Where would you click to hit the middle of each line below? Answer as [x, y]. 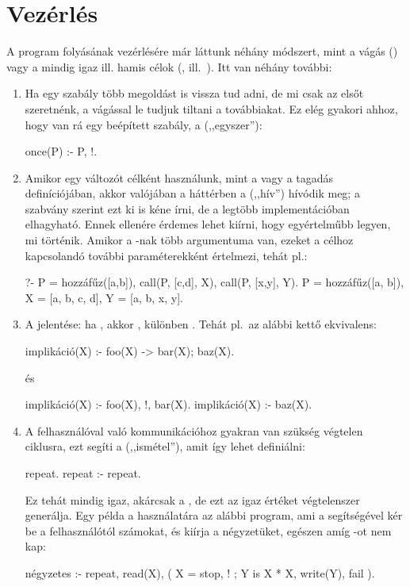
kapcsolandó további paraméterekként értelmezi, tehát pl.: [166, 255]
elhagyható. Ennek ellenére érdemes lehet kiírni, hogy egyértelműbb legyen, [208, 224]
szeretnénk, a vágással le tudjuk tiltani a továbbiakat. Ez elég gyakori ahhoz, [211, 108]
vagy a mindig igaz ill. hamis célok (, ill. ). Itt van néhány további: [169, 66]
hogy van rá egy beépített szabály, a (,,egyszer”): [144, 124]
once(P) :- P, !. [61, 151]
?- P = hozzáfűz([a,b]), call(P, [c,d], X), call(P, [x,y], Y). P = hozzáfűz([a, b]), [215, 282]
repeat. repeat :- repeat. [83, 473]
